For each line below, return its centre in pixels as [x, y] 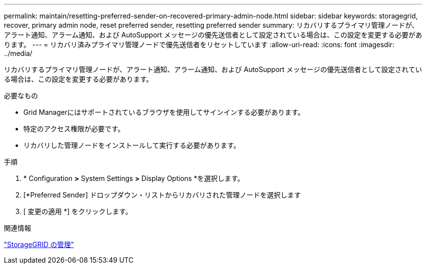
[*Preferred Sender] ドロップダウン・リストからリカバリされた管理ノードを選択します [162, 195]
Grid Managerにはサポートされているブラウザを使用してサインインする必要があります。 [164, 112]
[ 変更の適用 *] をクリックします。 [78, 211]
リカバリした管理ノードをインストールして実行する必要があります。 [132, 145]
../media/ [18, 53]
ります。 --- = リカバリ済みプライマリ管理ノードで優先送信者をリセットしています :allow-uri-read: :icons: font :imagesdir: [199, 45]
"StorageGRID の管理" [39, 244]
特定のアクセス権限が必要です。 [74, 129]
